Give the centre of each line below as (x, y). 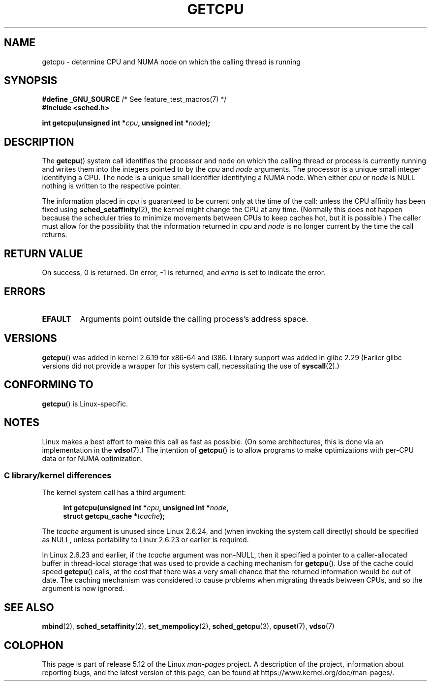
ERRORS (25, 291)
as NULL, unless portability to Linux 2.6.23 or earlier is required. (145, 540)
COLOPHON (34, 645)
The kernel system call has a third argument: (114, 493)
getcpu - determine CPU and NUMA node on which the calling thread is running (171, 62)
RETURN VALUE (44, 253)
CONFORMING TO (49, 385)
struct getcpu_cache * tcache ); (114, 516)
